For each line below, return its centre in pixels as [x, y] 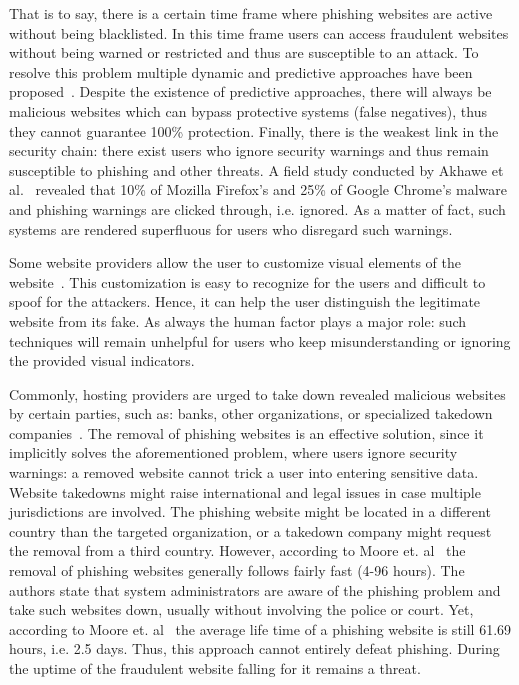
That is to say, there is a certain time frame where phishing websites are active [251, 13]
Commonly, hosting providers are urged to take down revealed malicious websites [257, 393]
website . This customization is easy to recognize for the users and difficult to [247, 281]
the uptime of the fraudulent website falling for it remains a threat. [215, 668]
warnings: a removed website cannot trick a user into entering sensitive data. [244, 472]
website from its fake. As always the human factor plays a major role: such [238, 320]
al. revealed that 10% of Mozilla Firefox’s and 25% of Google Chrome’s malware [258, 189]
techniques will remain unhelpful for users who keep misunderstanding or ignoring [260, 340]
